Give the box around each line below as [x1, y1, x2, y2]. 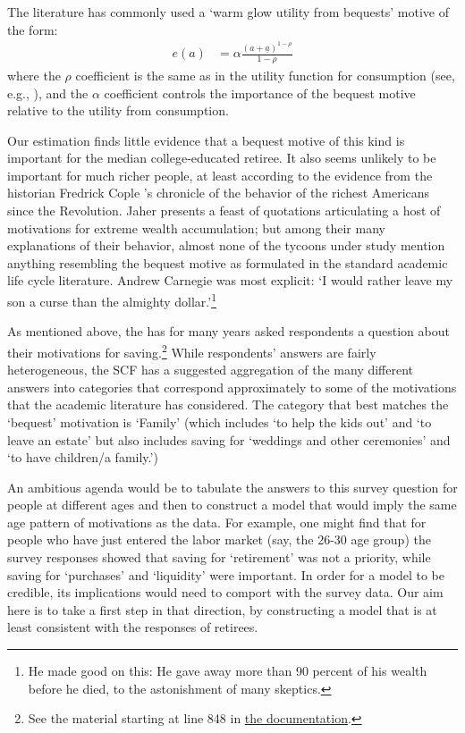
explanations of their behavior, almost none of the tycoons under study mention [7, 236, 445, 255]
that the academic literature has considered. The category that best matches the [7, 395, 449, 414]
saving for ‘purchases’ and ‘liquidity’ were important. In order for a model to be [7, 565, 444, 584]
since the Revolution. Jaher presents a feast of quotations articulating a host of [7, 201, 441, 220]
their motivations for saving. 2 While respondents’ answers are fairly [7, 340, 376, 361]
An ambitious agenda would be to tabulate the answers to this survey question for [7, 477, 458, 496]
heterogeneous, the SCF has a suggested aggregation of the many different [7, 360, 414, 379]
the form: [7, 20, 58, 38]
